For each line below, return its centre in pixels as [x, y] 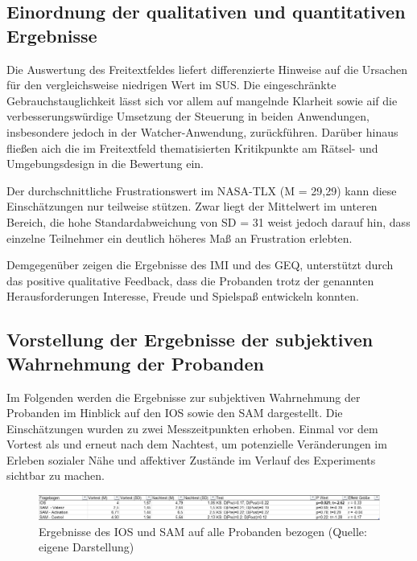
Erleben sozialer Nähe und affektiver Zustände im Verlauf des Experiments [191, 459]
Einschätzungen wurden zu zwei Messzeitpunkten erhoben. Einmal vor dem [192, 428]
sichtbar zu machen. [56, 475]
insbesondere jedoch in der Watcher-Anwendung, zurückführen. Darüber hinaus [202, 131]
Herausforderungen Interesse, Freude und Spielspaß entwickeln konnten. [183, 296]
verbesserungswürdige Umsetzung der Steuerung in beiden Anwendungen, [188, 116]
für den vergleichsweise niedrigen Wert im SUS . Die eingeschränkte [171, 85]
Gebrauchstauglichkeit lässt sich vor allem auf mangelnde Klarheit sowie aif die [202, 100]
